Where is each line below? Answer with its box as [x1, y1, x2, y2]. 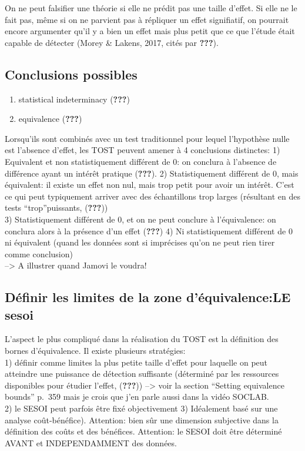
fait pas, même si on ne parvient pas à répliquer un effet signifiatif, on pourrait [5, 13, 289, 25]
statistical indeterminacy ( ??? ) [18, 92, 130, 105]
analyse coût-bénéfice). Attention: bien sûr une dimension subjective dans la [5, 413, 279, 426]
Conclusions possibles [5, 65, 138, 83]
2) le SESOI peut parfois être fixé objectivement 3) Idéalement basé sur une [5, 402, 278, 414]
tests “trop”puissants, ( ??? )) [5, 201, 108, 214]
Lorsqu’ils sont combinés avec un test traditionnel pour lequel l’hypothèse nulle [5, 132, 290, 144]
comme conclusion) [5, 247, 73, 260]
